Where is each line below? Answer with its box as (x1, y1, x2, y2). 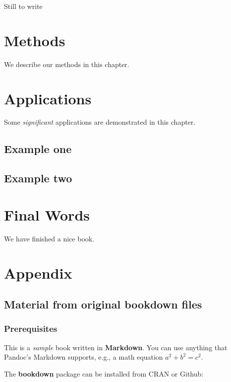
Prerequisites (4, 322, 58, 335)
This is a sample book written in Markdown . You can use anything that (4, 342, 228, 352)
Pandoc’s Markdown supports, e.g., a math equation (4, 352, 163, 362)
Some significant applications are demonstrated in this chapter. (4, 117, 196, 127)
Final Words (4, 204, 90, 225)
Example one (4, 141, 72, 156)
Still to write (4, 1, 43, 11)
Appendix (4, 262, 72, 283)
